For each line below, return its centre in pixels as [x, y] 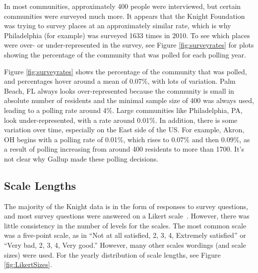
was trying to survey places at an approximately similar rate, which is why [118, 26]
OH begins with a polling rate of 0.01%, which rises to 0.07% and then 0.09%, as [127, 139]
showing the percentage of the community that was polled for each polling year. [125, 54]
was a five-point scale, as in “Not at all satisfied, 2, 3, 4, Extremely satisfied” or [125, 235]
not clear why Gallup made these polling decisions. [81, 158]
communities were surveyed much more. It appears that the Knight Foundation [125, 16]
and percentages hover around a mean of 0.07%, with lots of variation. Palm [120, 81]
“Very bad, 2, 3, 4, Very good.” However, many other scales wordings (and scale [125, 245]
